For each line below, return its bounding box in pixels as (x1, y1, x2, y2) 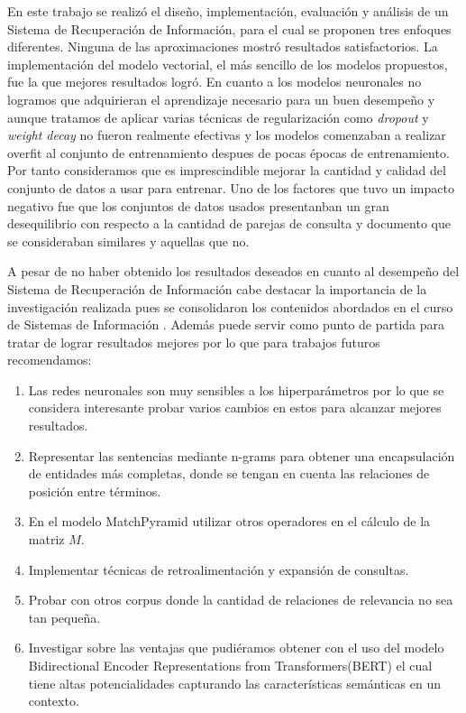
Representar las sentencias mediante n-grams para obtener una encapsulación (28, 446, 455, 465)
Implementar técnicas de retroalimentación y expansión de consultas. (28, 560, 409, 579)
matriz (28, 530, 65, 549)
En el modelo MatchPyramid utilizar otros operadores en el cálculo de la (28, 512, 431, 531)
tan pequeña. (28, 607, 101, 626)
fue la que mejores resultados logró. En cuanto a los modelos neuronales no (7, 72, 422, 91)
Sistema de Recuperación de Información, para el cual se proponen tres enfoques (7, 19, 452, 38)
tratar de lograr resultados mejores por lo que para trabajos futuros (7, 332, 380, 351)
